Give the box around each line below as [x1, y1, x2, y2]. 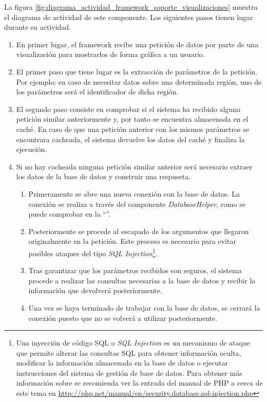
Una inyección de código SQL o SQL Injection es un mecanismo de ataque [16, 337, 250, 348]
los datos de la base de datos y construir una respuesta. [16, 171, 191, 182]
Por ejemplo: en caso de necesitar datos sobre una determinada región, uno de [16, 76, 262, 87]
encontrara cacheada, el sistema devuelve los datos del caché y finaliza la [16, 133, 245, 144]
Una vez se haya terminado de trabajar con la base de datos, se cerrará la [28, 302, 260, 313]
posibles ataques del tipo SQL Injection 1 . [28, 246, 158, 258]
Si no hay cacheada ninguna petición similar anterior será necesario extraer [16, 161, 253, 171]
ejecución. [16, 144, 47, 155]
